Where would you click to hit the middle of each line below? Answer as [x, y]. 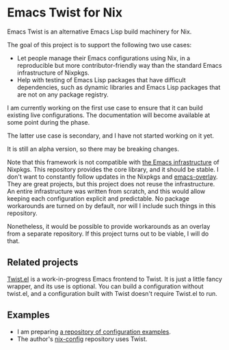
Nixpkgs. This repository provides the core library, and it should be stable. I [113, 169]
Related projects [43, 263]
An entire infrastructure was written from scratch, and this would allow [106, 191]
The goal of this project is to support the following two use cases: [99, 45]
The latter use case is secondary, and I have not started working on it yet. [110, 136]
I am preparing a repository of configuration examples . [94, 332]
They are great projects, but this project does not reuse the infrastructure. [111, 184]
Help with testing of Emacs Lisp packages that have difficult [101, 79]
